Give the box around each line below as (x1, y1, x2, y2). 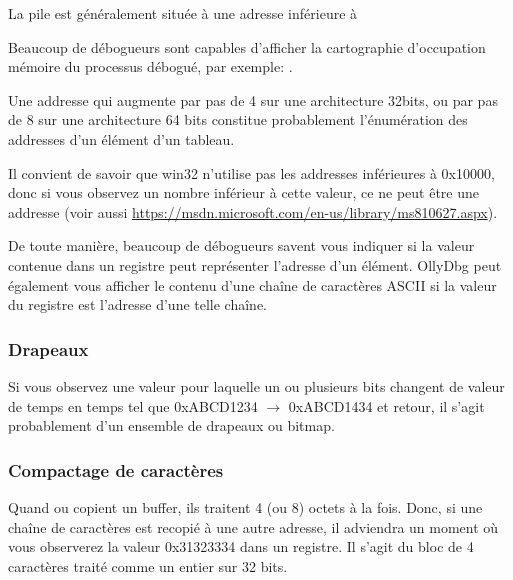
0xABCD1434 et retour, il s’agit (288, 395, 485, 416)
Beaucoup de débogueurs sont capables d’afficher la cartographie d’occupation (8, 36, 486, 57)
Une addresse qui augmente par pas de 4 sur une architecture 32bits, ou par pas (8, 89, 498, 110)
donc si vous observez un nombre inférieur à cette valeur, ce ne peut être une (8, 182, 479, 203)
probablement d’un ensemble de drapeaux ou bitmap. (8, 415, 335, 436)
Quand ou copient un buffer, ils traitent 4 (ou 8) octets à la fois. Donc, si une (8, 496, 483, 517)
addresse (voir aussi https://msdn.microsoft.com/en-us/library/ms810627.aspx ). (8, 201, 498, 222)
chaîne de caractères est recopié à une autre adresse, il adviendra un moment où (8, 516, 499, 537)
